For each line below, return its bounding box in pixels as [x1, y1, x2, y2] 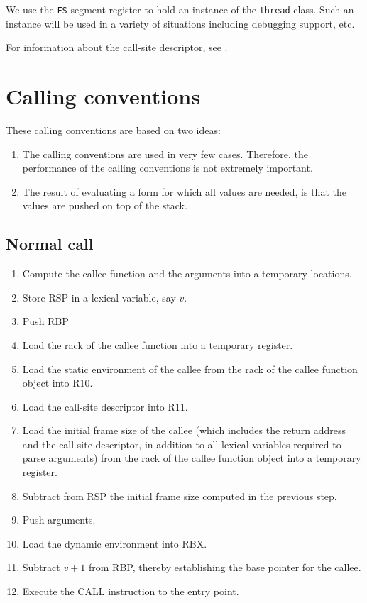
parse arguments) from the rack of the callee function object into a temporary [22, 450, 361, 465]
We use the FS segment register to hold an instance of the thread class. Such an [6, 2, 354, 16]
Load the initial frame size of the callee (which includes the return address [22, 423, 346, 438]
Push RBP [22, 314, 69, 328]
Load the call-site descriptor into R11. [22, 399, 188, 414]
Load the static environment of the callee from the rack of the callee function [22, 361, 358, 376]
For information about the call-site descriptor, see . [6, 40, 228, 55]
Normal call [6, 233, 94, 255]
